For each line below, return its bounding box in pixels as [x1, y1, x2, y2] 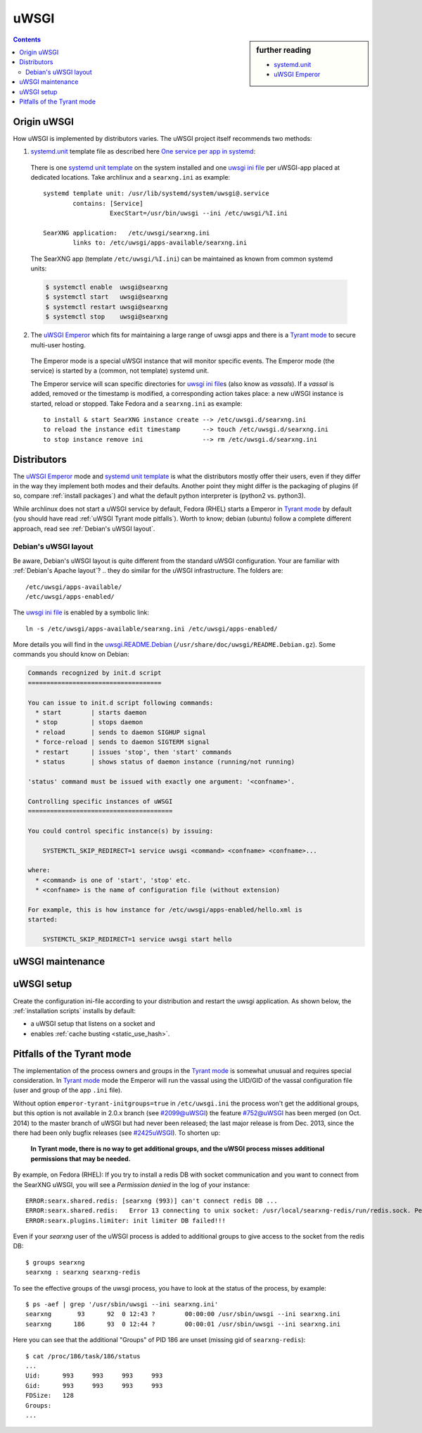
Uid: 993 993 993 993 [25, 1372, 163, 1380]
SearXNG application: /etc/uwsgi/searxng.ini [43, 229, 210, 237]
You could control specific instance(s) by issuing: [27, 826, 214, 835]
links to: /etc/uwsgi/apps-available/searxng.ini [72, 239, 248, 247]
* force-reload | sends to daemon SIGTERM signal [35, 738, 210, 746]
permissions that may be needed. [30, 1154, 131, 1162]
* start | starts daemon [35, 709, 147, 716]
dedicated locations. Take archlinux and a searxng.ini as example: [30, 173, 231, 181]
